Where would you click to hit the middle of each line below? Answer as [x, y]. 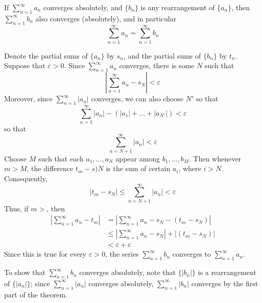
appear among [138, 158]
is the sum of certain [138, 168]
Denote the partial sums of [46, 55]
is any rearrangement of [178, 7]
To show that [25, 272]
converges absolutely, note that [127, 272]
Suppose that [25, 65]
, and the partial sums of [162, 55]
